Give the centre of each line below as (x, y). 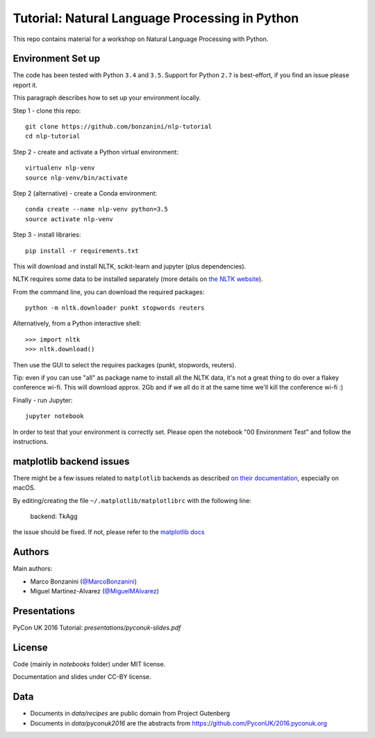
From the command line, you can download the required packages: (109, 291)
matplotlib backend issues (71, 462)
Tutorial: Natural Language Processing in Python (156, 18)
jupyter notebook (55, 416)
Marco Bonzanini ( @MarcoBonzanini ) (83, 581)
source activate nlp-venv (69, 219)
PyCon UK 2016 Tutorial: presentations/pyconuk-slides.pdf (97, 628)
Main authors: (33, 569)
